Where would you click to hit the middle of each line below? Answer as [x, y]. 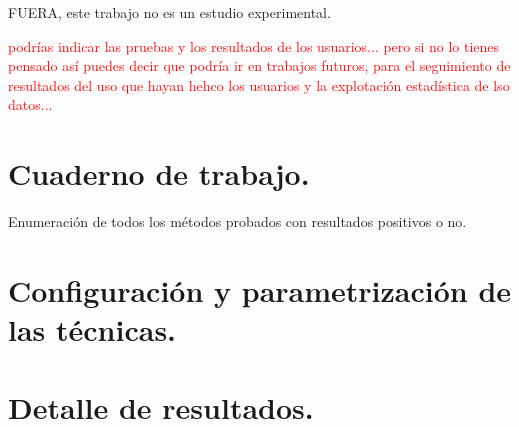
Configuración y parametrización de [260, 289]
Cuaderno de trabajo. [159, 173]
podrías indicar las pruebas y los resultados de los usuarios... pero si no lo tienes [254, 45]
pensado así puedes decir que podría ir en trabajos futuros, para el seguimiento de [259, 65]
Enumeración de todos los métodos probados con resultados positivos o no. [237, 221]
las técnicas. [92, 329]
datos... [30, 104]
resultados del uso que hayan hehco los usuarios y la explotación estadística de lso [259, 84]
